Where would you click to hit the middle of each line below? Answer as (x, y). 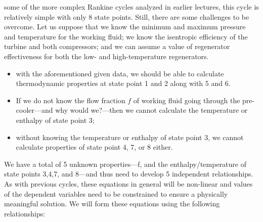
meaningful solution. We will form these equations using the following (112, 204)
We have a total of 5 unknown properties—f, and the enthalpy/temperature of (125, 164)
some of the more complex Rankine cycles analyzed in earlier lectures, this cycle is (131, 7)
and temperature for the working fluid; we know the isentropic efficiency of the (126, 36)
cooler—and (34, 110)
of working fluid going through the (187, 100)
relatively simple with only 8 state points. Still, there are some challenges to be (127, 16)
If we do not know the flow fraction (71, 100)
